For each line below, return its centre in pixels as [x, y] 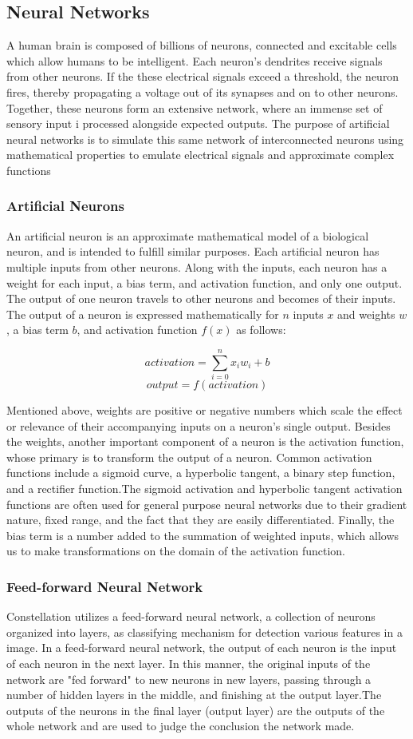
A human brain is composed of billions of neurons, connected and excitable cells [202, 45]
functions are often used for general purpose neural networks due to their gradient [207, 504]
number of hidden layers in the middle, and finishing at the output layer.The [194, 695]
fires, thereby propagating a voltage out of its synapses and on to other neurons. [203, 91]
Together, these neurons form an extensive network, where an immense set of [195, 107]
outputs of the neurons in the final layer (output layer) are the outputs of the [196, 710]
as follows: [261, 330]
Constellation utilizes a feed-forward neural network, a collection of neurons [191, 616]
